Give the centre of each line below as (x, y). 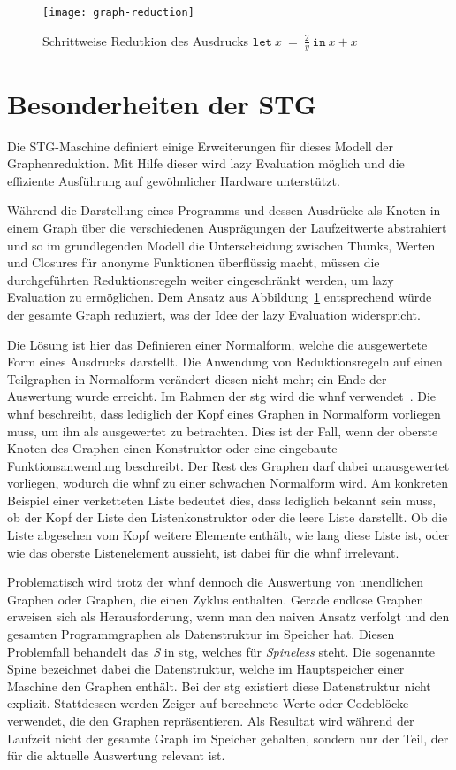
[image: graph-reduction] (118, 12)
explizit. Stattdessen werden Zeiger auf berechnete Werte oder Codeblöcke (208, 703)
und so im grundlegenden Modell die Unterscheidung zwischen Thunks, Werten (221, 245)
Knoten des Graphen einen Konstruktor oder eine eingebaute (172, 448)
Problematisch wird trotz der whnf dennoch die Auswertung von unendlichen (216, 582)
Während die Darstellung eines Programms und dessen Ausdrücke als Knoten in (224, 210)
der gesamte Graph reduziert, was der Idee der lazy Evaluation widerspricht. (214, 314)
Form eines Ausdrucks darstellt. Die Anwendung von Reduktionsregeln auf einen (225, 362)
